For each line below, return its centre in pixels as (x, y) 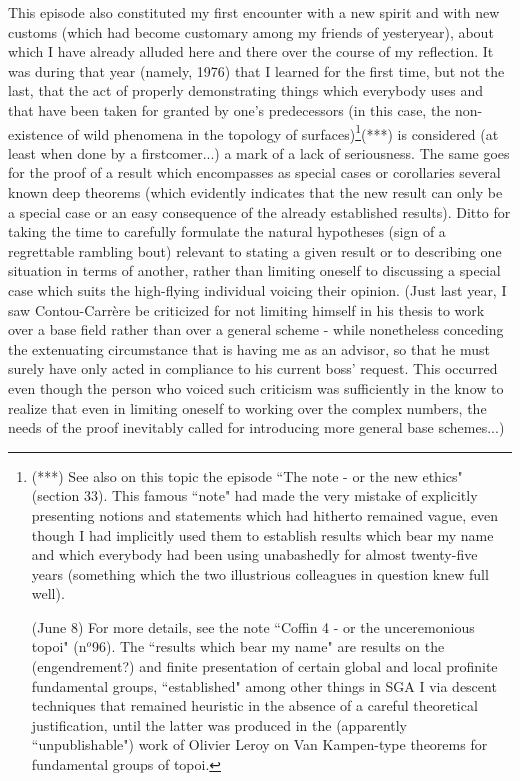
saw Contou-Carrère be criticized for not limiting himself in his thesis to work (246, 309)
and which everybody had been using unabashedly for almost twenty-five (254, 554)
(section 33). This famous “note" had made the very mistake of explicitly (254, 495)
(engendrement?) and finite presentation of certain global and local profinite (264, 666)
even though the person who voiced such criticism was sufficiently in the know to (256, 387)
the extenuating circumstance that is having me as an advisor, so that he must (249, 348)
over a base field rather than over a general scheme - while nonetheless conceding (256, 329)
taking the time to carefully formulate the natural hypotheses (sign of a (227, 231)
